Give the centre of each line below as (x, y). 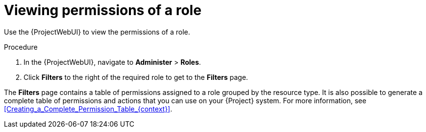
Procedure (21, 47)
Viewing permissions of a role (103, 10)
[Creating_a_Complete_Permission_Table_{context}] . (88, 109)
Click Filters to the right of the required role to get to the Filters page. (136, 77)
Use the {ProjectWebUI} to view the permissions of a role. (97, 32)
